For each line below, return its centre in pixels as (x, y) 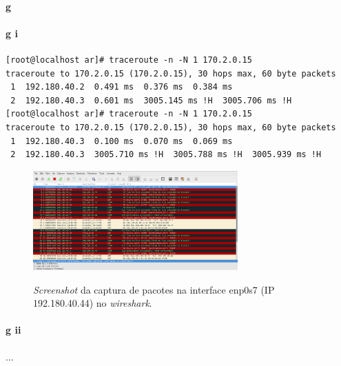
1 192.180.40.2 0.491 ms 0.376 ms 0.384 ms (122, 87)
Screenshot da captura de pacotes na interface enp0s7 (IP (154, 289)
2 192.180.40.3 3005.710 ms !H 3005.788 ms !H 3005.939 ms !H (166, 155)
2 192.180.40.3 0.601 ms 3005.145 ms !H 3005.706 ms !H (151, 100)
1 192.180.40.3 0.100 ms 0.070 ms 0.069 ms (122, 141)
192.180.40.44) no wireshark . (93, 303)
